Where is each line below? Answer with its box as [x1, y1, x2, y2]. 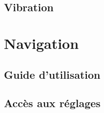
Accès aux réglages [4, 95, 101, 111]
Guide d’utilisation [4, 67, 101, 82]
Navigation [4, 33, 79, 53]
